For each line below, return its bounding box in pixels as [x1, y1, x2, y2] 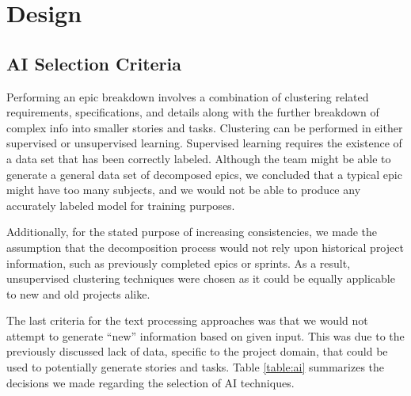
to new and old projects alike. [6, 285, 150, 302]
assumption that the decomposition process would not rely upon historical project [6, 238, 404, 255]
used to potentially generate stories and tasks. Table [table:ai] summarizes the [6, 359, 385, 375]
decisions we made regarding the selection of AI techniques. [6, 374, 295, 390]
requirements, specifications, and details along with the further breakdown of [6, 104, 379, 120]
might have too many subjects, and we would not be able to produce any [6, 181, 361, 198]
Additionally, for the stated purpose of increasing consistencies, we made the [6, 223, 378, 240]
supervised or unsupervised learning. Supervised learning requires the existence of [6, 135, 402, 151]
